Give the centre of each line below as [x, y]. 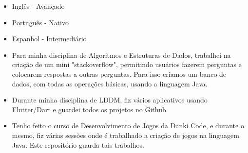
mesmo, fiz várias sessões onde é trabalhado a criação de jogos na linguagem [125, 135]
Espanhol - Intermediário [49, 39]
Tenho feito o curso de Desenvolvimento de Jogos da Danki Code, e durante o [128, 126]
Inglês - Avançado [38, 6]
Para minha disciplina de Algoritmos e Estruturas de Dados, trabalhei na [121, 55]
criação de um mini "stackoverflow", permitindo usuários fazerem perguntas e [127, 64]
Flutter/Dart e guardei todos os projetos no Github [89, 109]
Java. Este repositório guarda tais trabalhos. [78, 144]
